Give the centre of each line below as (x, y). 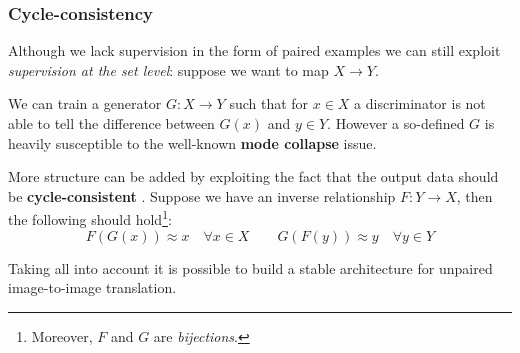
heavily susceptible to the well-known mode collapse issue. (192, 142)
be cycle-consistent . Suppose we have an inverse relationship (202, 195)
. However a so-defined (396, 123)
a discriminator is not (420, 103)
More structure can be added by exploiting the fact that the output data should (253, 176)
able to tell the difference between (111, 123)
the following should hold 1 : (90, 218)
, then (474, 195)
